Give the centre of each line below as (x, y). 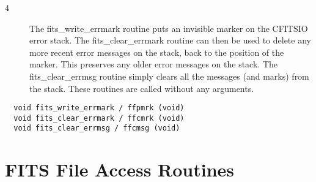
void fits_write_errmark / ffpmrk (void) (99, 108)
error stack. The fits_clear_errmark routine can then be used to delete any (170, 40)
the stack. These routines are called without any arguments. (142, 88)
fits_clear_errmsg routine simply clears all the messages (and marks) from (169, 76)
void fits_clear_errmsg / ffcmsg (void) (97, 128)
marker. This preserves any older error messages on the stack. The (153, 64)
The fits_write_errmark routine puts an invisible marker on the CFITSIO (169, 28)
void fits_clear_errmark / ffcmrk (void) (99, 118)
